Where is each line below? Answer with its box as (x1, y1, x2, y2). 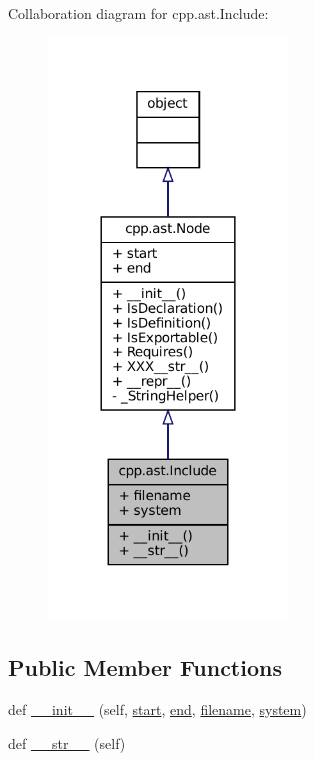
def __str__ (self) (8, 732, 126, 753)
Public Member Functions (8, 652, 282, 683)
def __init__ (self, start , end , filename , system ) (8, 699, 307, 720)
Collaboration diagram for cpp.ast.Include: (8, 3, 269, 23)
